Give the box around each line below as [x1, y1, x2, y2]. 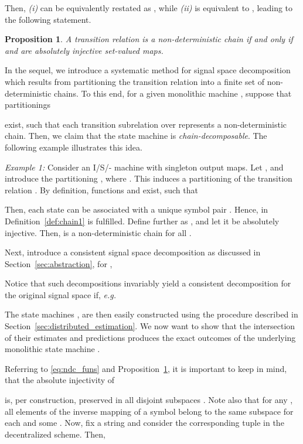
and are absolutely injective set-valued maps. [5, 44, 164, 56]
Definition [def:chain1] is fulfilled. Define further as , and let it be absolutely [5, 214, 280, 227]
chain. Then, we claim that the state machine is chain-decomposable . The [5, 129, 267, 142]
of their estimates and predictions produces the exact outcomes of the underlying [5, 331, 296, 343]
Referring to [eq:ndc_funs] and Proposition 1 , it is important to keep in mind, [5, 362, 287, 374]
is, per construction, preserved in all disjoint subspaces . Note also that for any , [5, 394, 293, 406]
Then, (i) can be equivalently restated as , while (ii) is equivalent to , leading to [5, 2, 293, 13]
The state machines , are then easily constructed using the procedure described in [5, 308, 298, 320]
